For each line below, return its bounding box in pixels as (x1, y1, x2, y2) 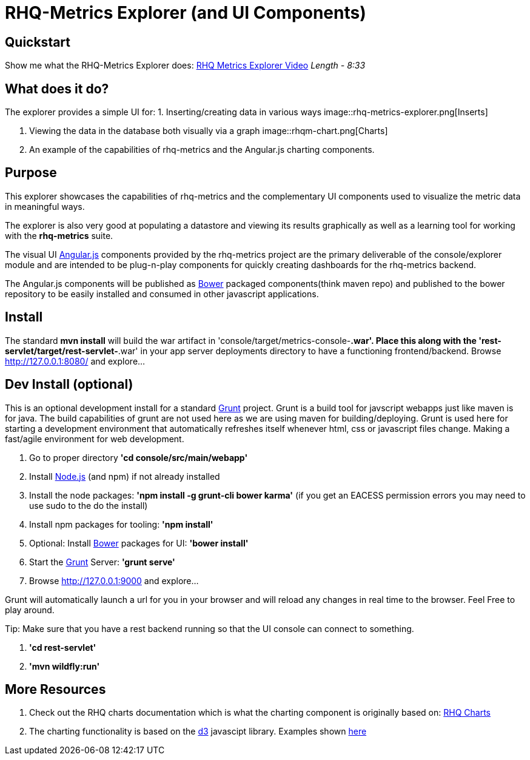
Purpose (5, 165, 57, 181)
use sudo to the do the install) (29, 500, 148, 511)
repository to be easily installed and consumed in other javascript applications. (5, 288, 319, 299)
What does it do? (5, 81, 109, 96)
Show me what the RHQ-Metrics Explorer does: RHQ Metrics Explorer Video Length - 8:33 (5, 60, 366, 71)
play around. (5, 604, 55, 615)
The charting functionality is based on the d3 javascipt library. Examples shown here (29, 726, 367, 737)
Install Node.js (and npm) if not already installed (29, 471, 220, 482)
